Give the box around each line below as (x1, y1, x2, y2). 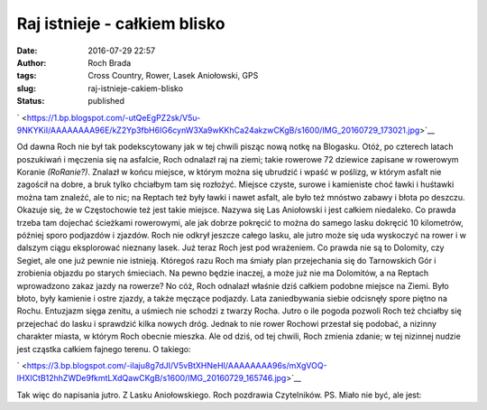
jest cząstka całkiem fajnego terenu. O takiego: (16, 343, 191, 354)
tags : (16, 70, 37, 81)
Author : (16, 57, 47, 68)
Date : (16, 45, 38, 56)
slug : (16, 82, 36, 94)
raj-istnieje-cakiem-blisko (87, 82, 184, 94)
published (87, 96, 125, 107)
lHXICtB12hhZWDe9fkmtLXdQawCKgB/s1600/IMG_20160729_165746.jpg (16, 373, 287, 384)
